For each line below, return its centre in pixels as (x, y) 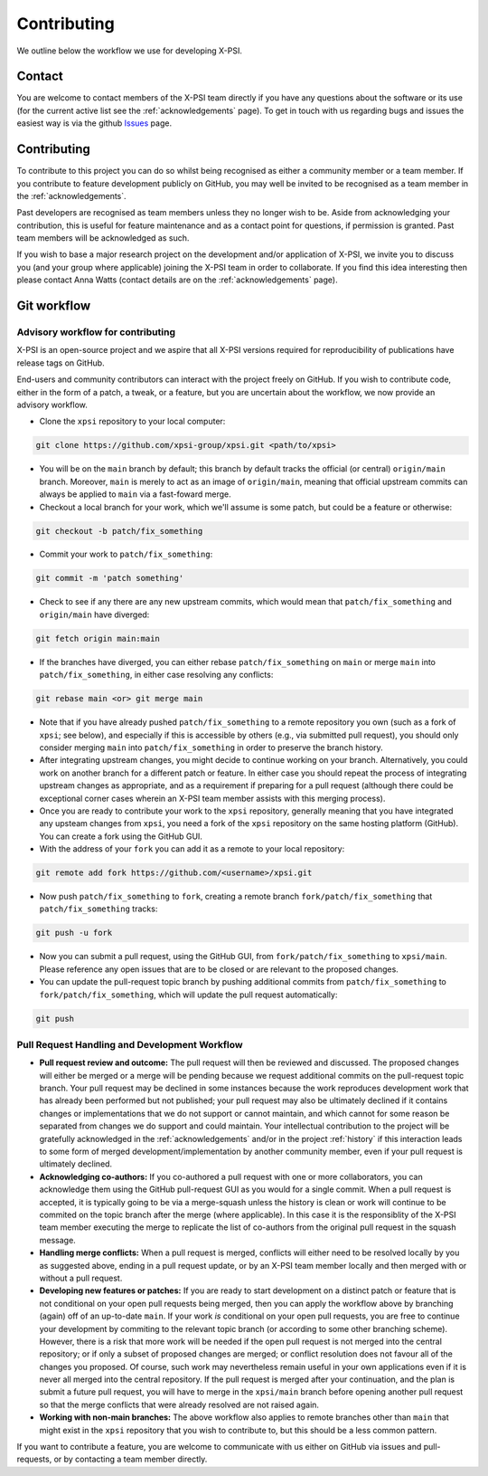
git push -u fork (74, 933)
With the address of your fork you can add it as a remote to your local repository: (192, 849)
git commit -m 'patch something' (110, 578)
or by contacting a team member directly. (131, 1459)
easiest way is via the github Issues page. (94, 123)
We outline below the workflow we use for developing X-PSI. (130, 51)
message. (57, 1240)
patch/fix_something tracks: (99, 909)
